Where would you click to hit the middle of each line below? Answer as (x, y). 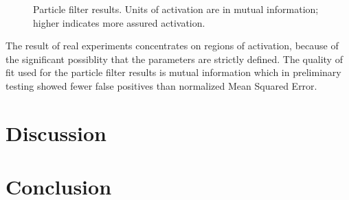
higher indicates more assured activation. (119, 22)
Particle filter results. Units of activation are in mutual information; (176, 9)
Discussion (56, 133)
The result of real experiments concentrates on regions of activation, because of (172, 46)
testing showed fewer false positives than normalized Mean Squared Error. (161, 85)
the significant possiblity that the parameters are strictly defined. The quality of (174, 59)
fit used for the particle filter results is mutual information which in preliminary (173, 72)
